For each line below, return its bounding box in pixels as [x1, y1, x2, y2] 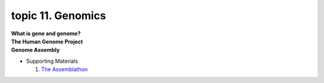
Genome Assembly [11, 47, 60, 54]
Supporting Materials [26, 57, 78, 64]
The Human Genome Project [11, 38, 83, 45]
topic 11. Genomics [11, 9, 106, 22]
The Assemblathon [41, 66, 88, 73]
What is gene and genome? [11, 30, 81, 37]
